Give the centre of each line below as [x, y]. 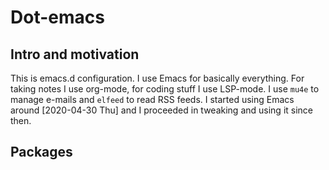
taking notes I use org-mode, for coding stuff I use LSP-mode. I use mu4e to [165, 89]
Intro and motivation [75, 54]
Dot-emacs [57, 17]
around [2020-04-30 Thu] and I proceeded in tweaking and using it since [161, 110]
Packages [41, 152]
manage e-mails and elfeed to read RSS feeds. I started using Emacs [152, 99]
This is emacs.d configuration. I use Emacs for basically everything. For [157, 78]
